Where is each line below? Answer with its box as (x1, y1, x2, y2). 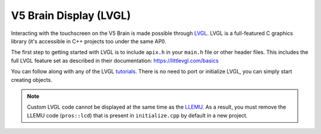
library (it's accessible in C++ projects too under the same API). (11, 37, 166, 44)
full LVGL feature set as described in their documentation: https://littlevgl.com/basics (11, 57, 219, 64)
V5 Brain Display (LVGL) (11, 9, 131, 22)
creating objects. (11, 76, 53, 83)
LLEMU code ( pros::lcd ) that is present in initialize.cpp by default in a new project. (27, 111, 248, 119)
